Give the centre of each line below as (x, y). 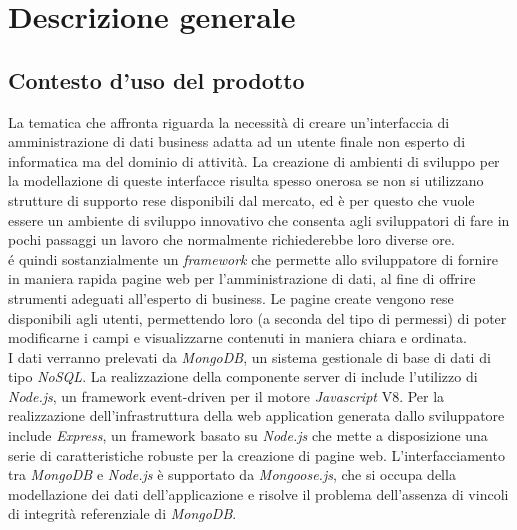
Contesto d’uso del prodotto (156, 79)
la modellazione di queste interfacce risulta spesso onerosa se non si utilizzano (246, 180)
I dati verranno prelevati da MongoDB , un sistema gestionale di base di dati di (249, 356)
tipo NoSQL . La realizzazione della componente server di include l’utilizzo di (243, 376)
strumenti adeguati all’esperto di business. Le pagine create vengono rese (231, 297)
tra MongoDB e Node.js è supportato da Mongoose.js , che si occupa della (232, 474)
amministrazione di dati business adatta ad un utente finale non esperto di (237, 141)
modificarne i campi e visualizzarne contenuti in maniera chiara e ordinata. (237, 337)
